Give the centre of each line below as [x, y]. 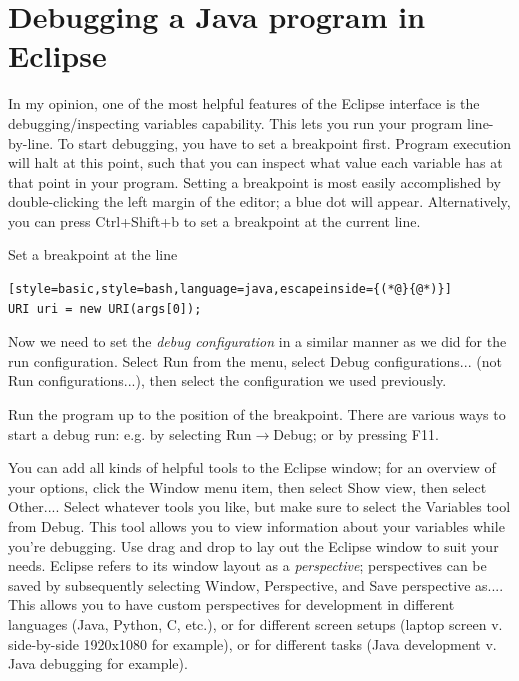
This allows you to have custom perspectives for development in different [231, 604]
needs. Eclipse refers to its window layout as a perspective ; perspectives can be [247, 565]
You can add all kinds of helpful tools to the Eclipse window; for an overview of [252, 467]
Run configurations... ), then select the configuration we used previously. [227, 380]
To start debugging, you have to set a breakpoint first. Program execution [284, 142]
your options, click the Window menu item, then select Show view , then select [247, 486]
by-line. [31, 142]
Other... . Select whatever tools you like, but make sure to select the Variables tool [259, 506]
